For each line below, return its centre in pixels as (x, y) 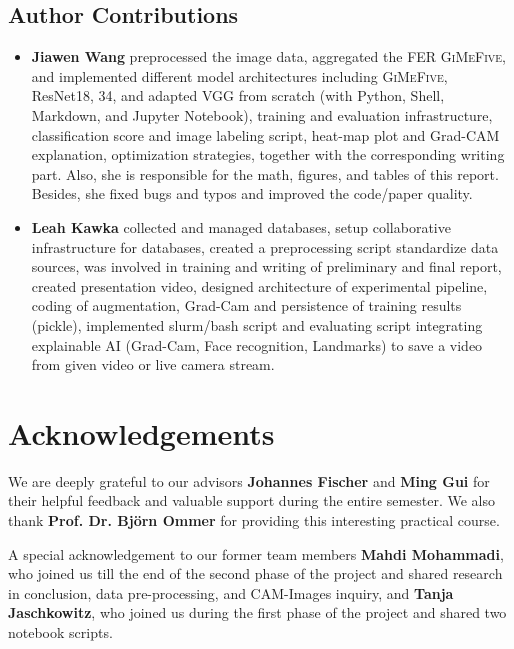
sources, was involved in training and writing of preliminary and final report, (266, 266)
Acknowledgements (141, 432)
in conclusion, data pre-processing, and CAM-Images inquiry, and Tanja (231, 592)
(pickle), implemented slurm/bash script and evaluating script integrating (257, 324)
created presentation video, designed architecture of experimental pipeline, (259, 285)
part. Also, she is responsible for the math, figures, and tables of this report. (265, 173)
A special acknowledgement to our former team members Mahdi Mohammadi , (256, 553)
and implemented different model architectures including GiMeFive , (239, 75)
